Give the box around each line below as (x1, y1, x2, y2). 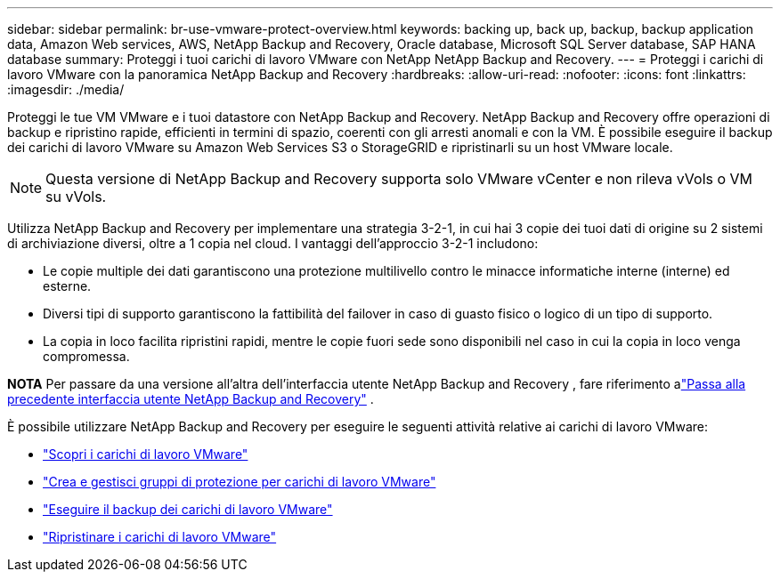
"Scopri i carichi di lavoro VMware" (43, 446, 248, 462)
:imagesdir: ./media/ (7, 82, 125, 97)
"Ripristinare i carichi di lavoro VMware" (43, 529, 277, 544)
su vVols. (45, 188, 107, 205)
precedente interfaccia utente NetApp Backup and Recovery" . (7, 391, 374, 406)
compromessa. (43, 349, 130, 364)
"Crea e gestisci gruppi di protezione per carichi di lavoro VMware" (43, 474, 436, 489)
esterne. (43, 278, 92, 294)
